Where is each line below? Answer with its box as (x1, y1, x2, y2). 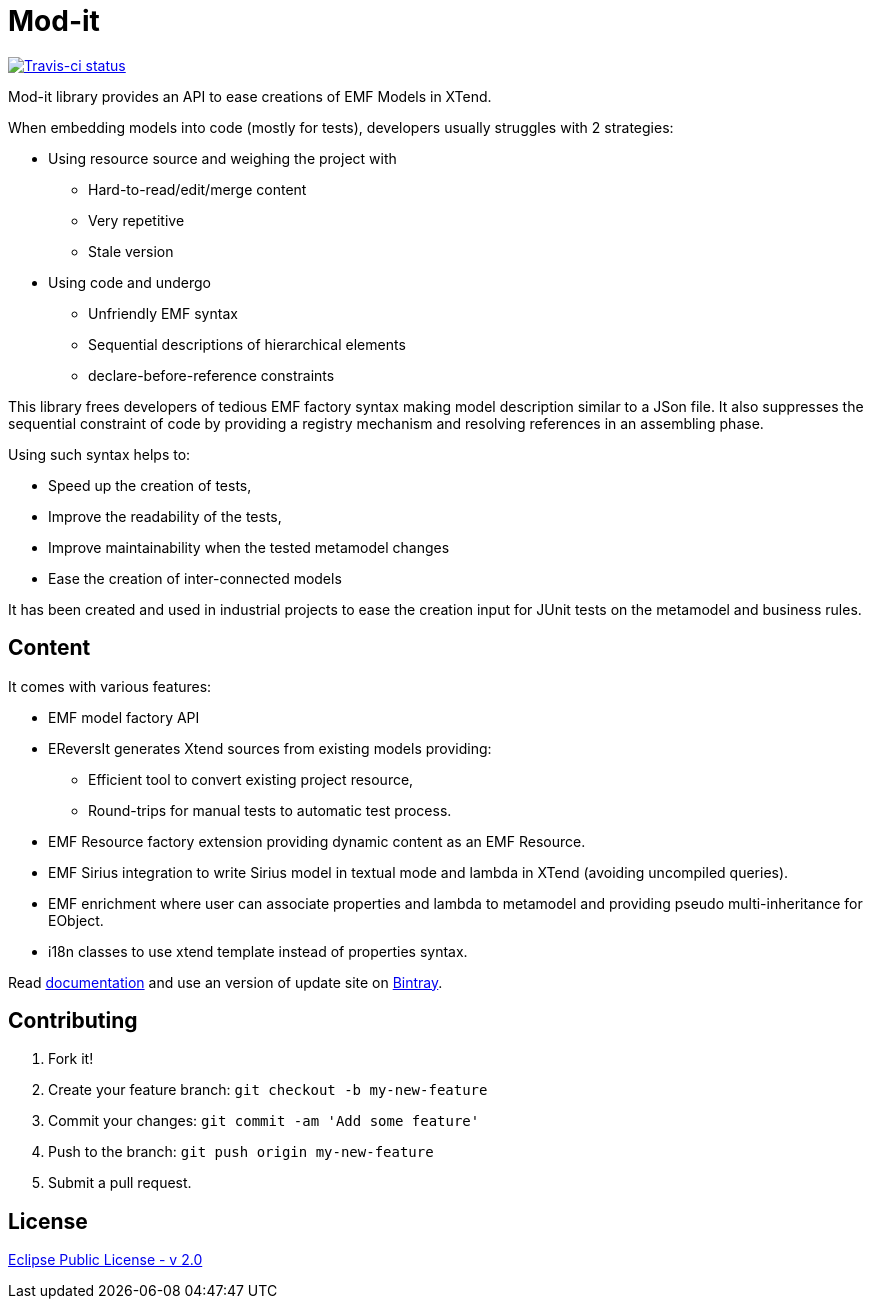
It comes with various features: (8, 677, 212, 695)
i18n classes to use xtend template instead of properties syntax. (48, 942, 468, 960)
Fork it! (48, 1050, 94, 1068)
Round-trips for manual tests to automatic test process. (88, 801, 452, 819)
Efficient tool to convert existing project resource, (88, 770, 414, 788)
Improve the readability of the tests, (48, 507, 282, 525)
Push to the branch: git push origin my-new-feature (48, 1143, 434, 1161)
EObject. (48, 911, 104, 929)
